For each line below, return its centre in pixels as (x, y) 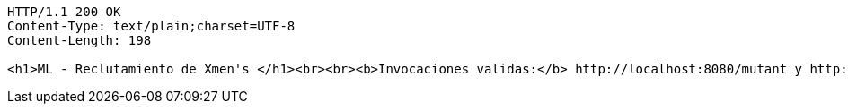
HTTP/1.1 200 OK (64, 12)
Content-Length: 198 (79, 40)
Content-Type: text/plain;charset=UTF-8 (151, 26)
